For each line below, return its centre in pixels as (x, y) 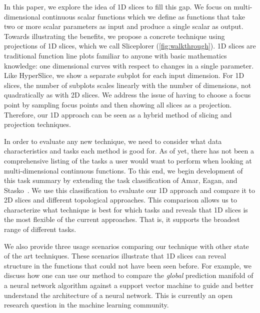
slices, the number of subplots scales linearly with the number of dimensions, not (128, 85)
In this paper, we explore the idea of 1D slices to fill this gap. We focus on (118, 6)
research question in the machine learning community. (86, 305)
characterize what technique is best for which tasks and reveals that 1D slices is (126, 209)
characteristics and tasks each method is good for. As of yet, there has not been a (129, 151)
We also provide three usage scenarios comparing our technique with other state (126, 246)
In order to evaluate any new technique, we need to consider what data (113, 141)
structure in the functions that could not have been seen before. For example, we (128, 265)
